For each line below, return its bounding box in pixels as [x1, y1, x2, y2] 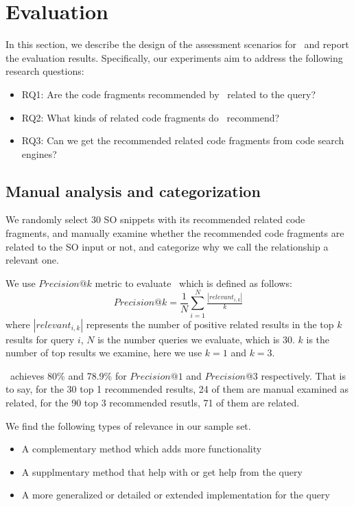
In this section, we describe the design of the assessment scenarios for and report [5, 37, 349, 51]
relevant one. [5, 253, 59, 267]
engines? [21, 146, 57, 161]
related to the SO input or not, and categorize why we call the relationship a [5, 239, 329, 253]
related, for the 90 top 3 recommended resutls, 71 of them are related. [5, 395, 300, 409]
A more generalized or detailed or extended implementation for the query [21, 487, 330, 502]
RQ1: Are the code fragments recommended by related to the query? [21, 87, 316, 101]
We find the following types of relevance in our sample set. [5, 418, 251, 433]
